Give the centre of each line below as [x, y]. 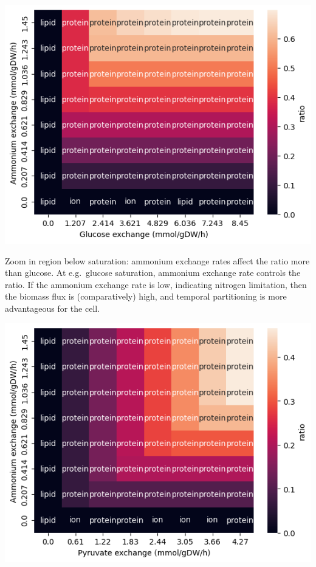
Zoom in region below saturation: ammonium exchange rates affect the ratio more [157, 260]
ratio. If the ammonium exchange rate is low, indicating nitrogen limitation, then [156, 284]
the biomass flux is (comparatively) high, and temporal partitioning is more [146, 296]
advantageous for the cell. [53, 308]
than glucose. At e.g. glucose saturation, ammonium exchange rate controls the [153, 273]
